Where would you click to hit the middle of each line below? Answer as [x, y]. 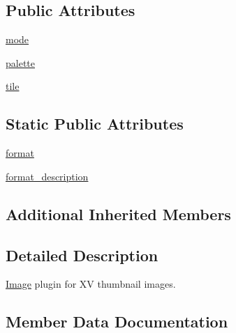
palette [20, 62]
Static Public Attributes [95, 124]
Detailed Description [82, 255]
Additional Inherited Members [118, 214]
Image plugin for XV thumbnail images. [91, 284]
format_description [47, 176]
